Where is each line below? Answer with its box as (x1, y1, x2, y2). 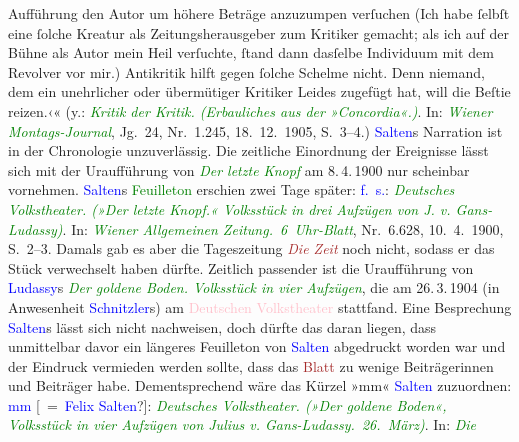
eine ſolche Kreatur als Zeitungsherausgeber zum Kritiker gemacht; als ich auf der (8, 22, 510, 43)
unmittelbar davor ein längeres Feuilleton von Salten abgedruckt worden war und (8, 336, 506, 357)
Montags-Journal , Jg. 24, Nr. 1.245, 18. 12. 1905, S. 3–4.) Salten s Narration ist (8, 120, 503, 141)
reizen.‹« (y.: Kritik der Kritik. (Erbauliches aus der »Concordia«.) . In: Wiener (8, 100, 493, 121)
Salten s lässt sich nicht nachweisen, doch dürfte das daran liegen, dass (8, 316, 437, 337)
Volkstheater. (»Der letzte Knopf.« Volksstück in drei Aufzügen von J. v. (8, 198, 451, 219)
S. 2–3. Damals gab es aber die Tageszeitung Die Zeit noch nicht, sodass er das (8, 238, 495, 259)
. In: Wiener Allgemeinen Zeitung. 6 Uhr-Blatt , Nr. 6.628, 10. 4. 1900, (62, 218, 504, 239)
